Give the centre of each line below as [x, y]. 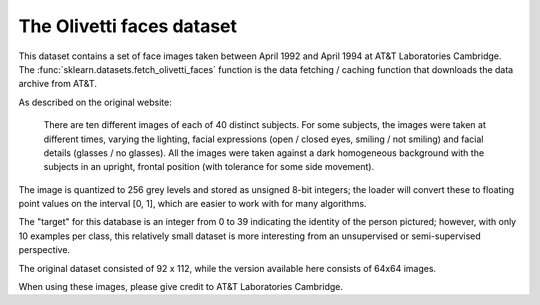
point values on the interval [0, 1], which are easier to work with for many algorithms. [192, 204]
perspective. [44, 250]
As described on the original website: [95, 102]
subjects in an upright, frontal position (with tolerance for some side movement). [209, 167]
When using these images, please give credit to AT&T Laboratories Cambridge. [181, 287]
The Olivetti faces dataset [128, 26]
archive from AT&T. [57, 84]
